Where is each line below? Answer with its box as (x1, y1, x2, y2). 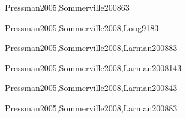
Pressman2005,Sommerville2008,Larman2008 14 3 (5, 61, 182, 74)
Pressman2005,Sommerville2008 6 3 (5, 1, 130, 13)
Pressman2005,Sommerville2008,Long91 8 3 (5, 21, 159, 34)
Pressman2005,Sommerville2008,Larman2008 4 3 (5, 81, 178, 94)
